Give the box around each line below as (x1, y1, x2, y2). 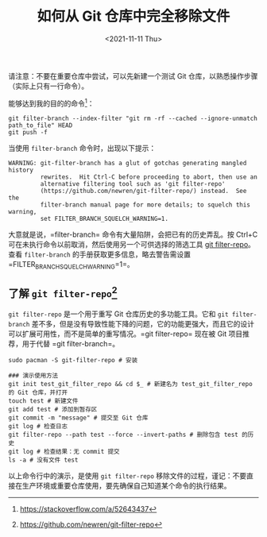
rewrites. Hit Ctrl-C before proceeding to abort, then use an (40, 172, 258, 181)
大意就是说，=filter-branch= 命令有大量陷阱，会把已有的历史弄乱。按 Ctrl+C (8, 230, 258, 239)
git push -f (8, 128, 48, 136)
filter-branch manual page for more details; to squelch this (40, 200, 250, 209)
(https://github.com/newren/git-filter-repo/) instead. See (40, 187, 247, 195)
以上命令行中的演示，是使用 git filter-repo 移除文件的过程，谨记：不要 (8, 471, 247, 481)
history (8, 166, 34, 174)
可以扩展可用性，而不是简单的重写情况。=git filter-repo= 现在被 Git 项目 (8, 329, 243, 338)
